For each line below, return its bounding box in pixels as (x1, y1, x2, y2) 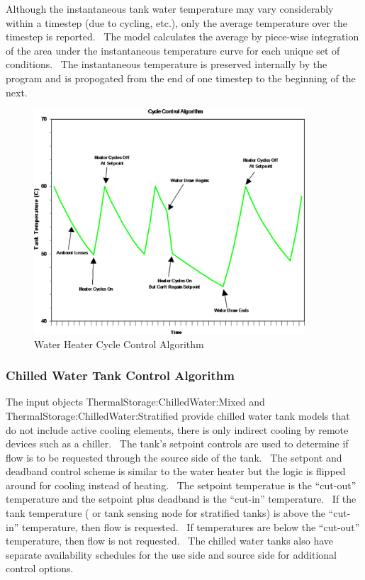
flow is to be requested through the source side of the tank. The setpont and (6, 450, 342, 464)
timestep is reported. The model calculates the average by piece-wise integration (6, 29, 359, 44)
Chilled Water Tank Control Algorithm (6, 367, 235, 384)
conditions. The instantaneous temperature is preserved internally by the (6, 57, 327, 72)
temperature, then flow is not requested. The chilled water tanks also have (6, 533, 334, 548)
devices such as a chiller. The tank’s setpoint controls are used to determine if (6, 436, 349, 451)
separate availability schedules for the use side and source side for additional (6, 547, 337, 562)
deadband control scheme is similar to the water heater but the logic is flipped (6, 464, 346, 479)
